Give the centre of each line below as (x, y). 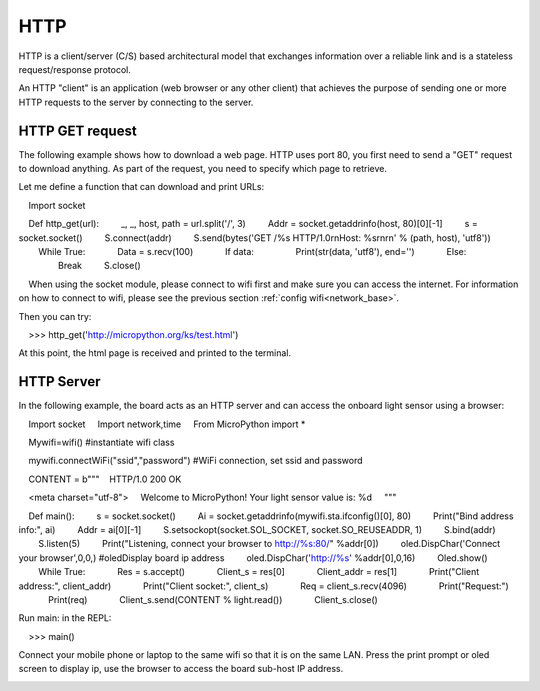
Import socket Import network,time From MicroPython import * (167, 424)
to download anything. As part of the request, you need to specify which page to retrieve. (202, 169)
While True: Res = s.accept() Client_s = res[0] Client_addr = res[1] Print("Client (259, 572)
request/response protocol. (75, 69)
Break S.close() (100, 266)
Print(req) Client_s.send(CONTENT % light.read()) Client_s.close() (213, 599)
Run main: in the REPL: (65, 618)
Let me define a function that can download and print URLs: (141, 187)
